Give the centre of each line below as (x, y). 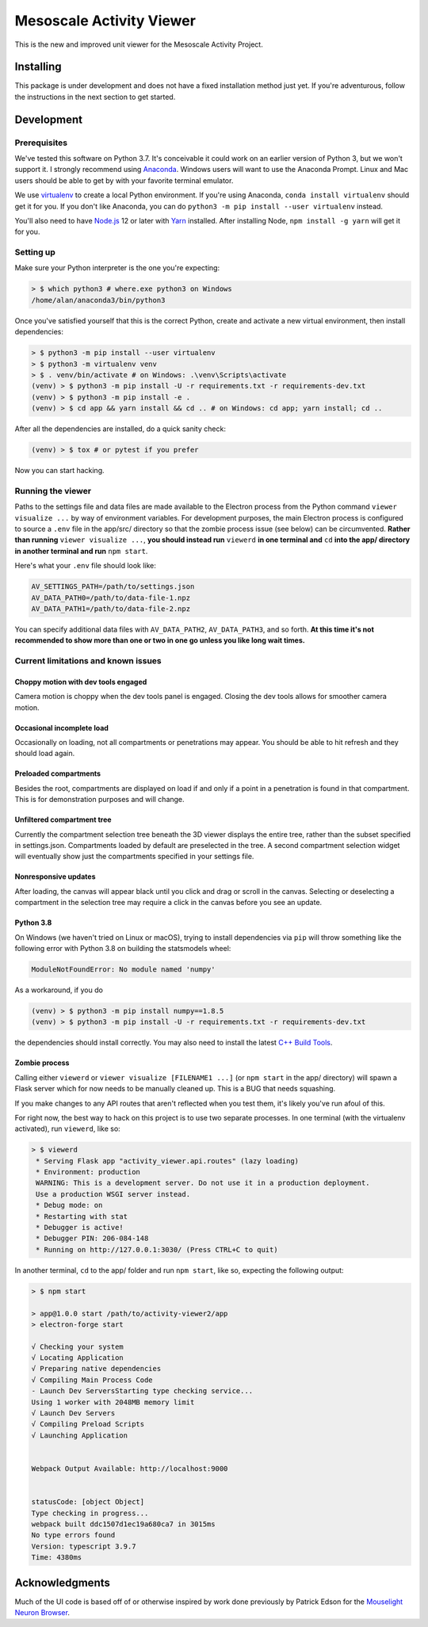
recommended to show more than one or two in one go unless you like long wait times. (160, 640)
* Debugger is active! (80, 1227)
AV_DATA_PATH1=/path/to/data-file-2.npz (111, 609)
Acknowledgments (63, 1582)
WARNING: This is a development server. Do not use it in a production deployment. (203, 1183)
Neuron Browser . (42, 1613)
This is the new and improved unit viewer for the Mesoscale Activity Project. (139, 44)
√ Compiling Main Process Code (92, 1380)
